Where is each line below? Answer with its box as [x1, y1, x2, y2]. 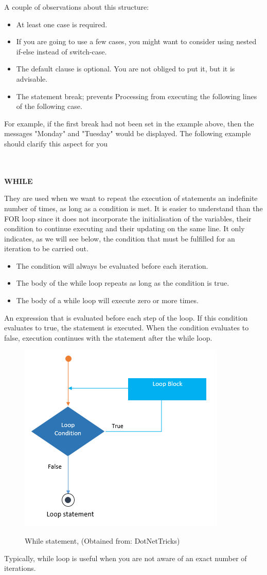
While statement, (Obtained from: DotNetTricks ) [25, 535, 180, 546]
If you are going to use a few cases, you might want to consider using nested [16, 36, 257, 47]
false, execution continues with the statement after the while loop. [4, 332, 212, 343]
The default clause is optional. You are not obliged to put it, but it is [16, 63, 235, 74]
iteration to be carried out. [4, 243, 88, 254]
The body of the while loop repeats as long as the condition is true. [16, 277, 229, 288]
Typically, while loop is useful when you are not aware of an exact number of [4, 552, 247, 563]
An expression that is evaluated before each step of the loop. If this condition [4, 312, 248, 323]
